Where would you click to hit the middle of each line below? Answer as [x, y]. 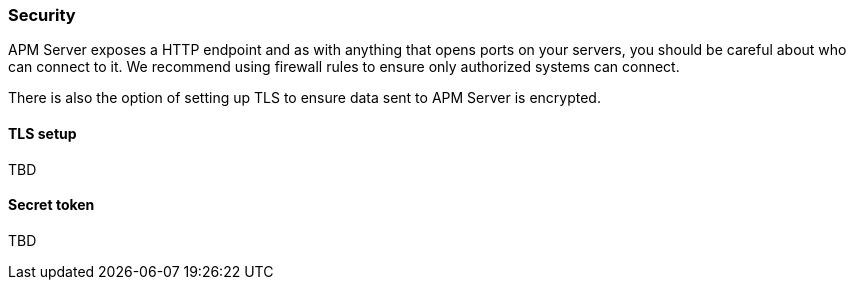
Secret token [51, 205]
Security [42, 15]
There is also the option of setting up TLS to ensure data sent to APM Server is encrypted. [304, 98]
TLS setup [42, 133]
